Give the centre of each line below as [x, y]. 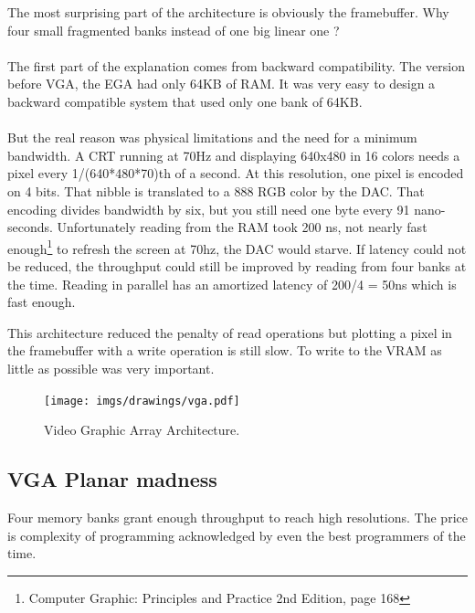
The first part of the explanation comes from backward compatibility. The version [236, 65]
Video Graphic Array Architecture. [142, 430]
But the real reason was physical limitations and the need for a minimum [212, 137]
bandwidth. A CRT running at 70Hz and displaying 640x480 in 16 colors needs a [234, 155]
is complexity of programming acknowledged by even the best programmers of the [237, 535]
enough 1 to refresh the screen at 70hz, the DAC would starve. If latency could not [237, 247]
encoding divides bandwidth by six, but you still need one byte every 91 [209, 209]
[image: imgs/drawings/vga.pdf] [142, 401]
